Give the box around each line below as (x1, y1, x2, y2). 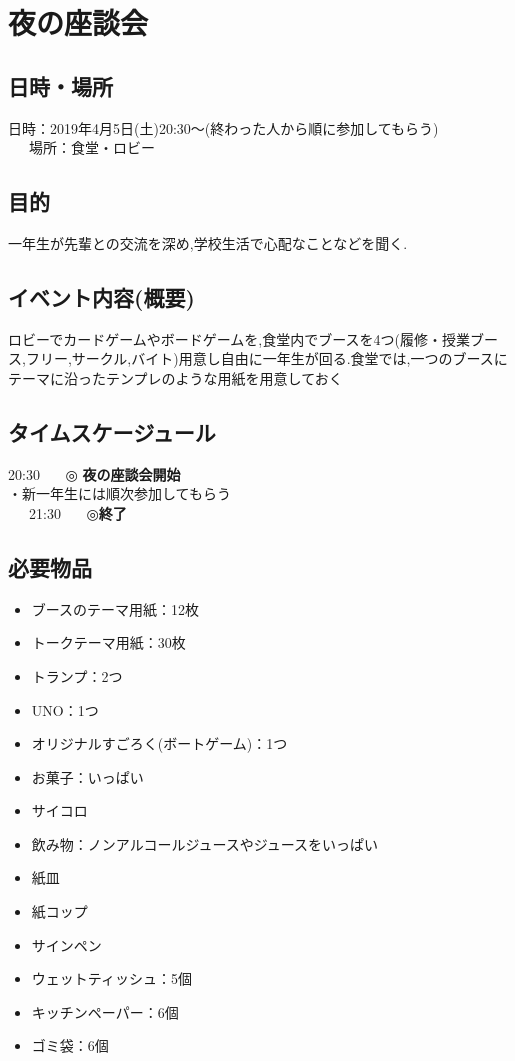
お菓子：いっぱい (31, 766, 144, 787)
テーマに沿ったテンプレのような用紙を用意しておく (8, 367, 343, 388)
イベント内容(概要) (8, 281, 195, 312)
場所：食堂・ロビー (28, 137, 155, 158)
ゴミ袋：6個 (31, 1035, 109, 1056)
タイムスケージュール (8, 416, 216, 447)
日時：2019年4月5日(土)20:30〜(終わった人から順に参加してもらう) (8, 117, 439, 138)
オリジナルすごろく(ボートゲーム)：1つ (31, 733, 288, 754)
